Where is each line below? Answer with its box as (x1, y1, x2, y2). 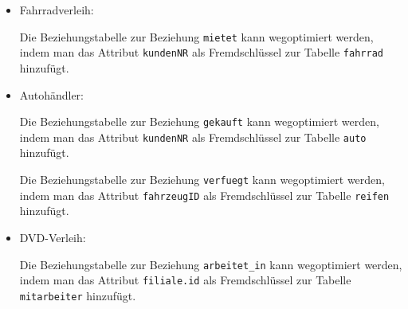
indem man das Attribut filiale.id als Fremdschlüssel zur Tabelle (19, 272, 351, 288)
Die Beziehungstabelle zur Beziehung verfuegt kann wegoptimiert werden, (19, 171, 386, 187)
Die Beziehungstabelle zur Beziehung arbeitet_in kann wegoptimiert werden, (19, 256, 402, 272)
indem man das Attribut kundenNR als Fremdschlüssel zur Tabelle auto (19, 128, 367, 145)
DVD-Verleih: (19, 229, 86, 245)
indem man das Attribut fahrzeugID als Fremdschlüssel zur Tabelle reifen (19, 186, 390, 203)
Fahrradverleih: (19, 2, 94, 18)
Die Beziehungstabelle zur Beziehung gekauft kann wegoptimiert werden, (19, 113, 379, 130)
